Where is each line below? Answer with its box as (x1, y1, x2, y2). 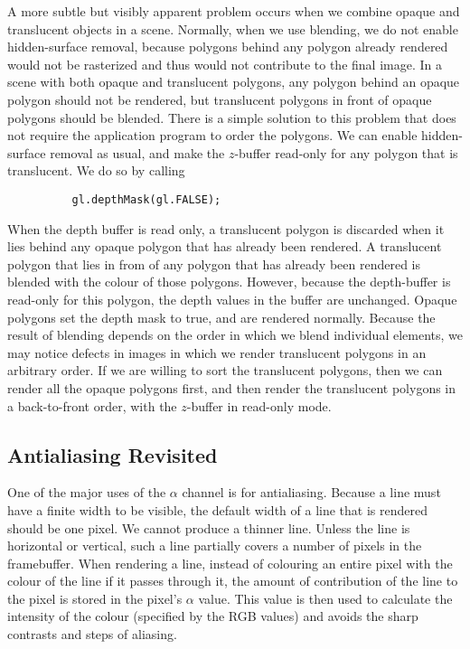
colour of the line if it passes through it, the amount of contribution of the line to (7, 571, 458, 590)
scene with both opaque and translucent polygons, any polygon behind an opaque (7, 72, 460, 91)
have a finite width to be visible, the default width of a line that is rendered (7, 500, 428, 519)
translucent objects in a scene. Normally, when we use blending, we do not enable (7, 19, 458, 38)
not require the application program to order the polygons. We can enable (7, 126, 418, 145)
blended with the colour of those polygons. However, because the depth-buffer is (7, 272, 451, 291)
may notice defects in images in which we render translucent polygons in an (7, 343, 427, 362)
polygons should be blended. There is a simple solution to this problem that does (7, 108, 456, 127)
